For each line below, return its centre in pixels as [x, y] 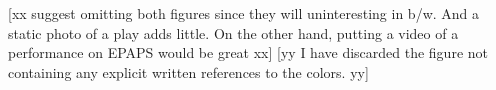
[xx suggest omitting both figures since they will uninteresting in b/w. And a [244, 13]
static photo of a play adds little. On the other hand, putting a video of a [233, 32]
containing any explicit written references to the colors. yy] [188, 71]
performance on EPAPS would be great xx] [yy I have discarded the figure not [248, 52]
